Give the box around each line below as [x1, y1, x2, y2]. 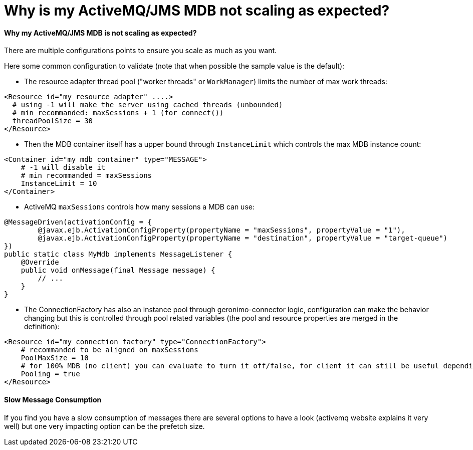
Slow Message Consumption [4, 395, 102, 404]
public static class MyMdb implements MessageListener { [4, 250, 232, 259]
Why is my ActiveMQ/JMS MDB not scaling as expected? [4, 2, 390, 19]
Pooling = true [21, 370, 80, 378]
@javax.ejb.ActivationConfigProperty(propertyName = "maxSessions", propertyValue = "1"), [38, 226, 405, 235]
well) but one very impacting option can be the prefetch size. [4, 421, 205, 430]
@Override [21, 258, 59, 267]
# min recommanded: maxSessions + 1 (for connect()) [12, 109, 224, 117]
